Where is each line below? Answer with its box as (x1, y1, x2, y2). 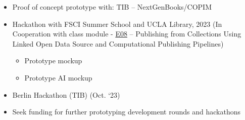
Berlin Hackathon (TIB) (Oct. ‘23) (12, 89, 120, 100)
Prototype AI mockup (24, 72, 92, 83)
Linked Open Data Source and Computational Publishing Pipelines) (12, 38, 224, 49)
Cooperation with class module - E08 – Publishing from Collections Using (12, 28, 241, 39)
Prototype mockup (24, 55, 82, 66)
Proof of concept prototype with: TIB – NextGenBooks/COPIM (12, 2, 212, 12)
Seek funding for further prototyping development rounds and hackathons (12, 106, 240, 117)
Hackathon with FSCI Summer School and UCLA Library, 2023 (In (12, 18, 222, 29)
